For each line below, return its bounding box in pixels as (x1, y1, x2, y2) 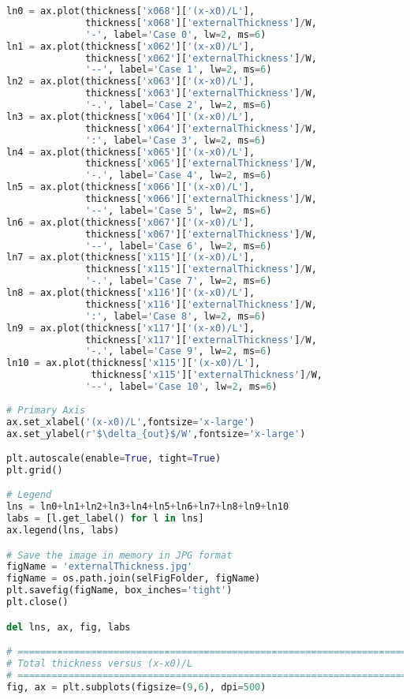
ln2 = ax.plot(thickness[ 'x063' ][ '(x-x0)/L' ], (6, 76, 255, 88)
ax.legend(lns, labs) (6, 525, 120, 536)
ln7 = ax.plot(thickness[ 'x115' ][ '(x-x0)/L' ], (6, 252, 255, 264)
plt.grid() (6, 464, 63, 476)
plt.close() (6, 596, 69, 608)
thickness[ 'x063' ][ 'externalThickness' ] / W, (85, 88, 317, 99)
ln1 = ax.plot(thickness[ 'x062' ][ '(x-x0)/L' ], (6, 40, 255, 52)
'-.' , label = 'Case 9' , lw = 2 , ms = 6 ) (85, 346, 272, 357)
